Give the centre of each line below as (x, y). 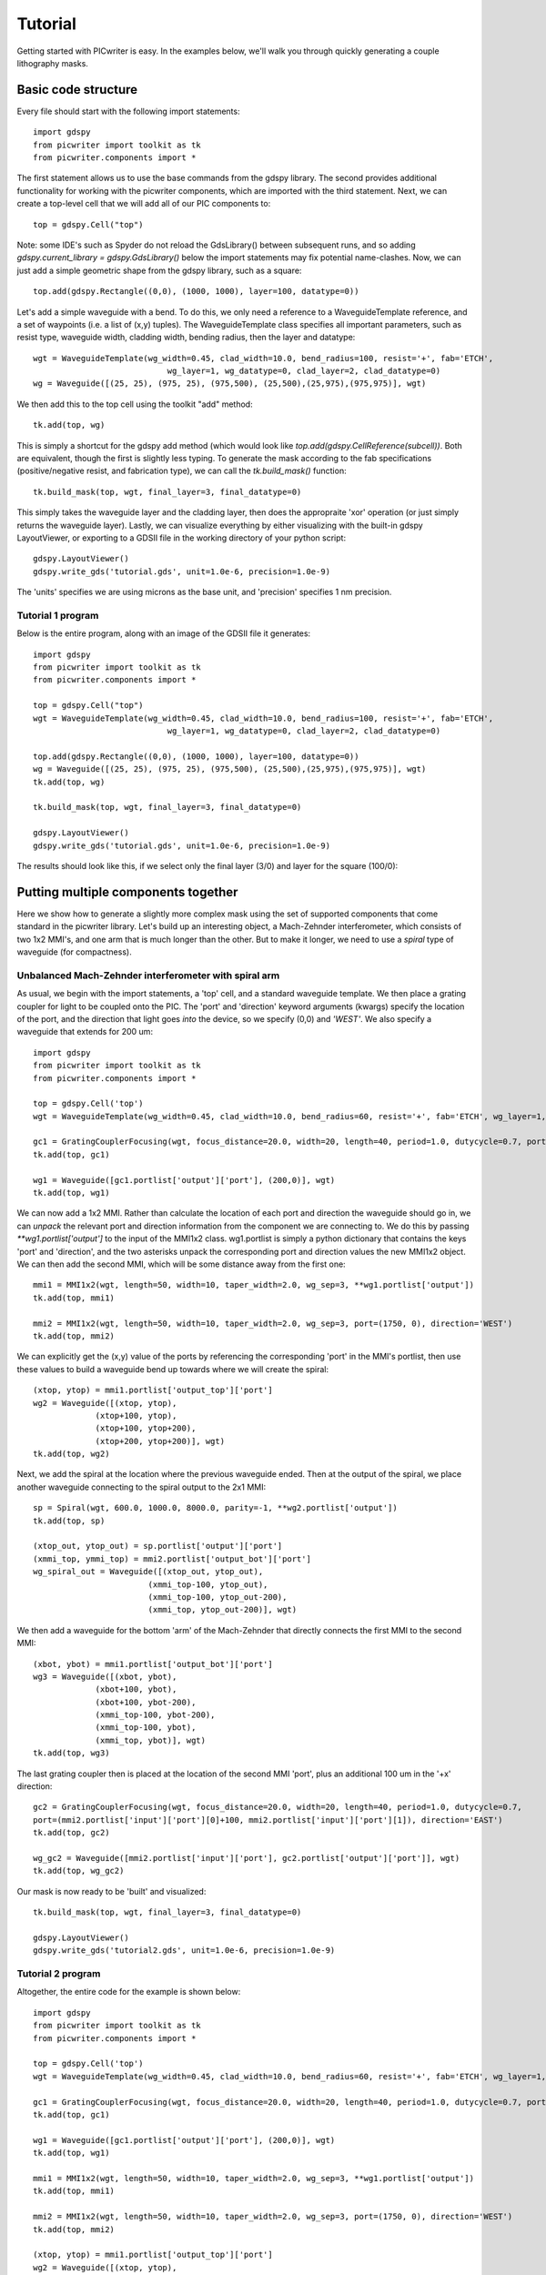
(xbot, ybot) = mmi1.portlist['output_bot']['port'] (153, 1664)
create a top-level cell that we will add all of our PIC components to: (144, 204)
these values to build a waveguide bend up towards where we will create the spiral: (173, 1369)
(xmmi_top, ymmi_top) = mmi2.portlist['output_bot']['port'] (172, 1559)
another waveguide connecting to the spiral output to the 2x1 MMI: (142, 1487)
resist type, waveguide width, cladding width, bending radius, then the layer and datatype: (186, 338)
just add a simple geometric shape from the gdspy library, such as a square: (159, 270)
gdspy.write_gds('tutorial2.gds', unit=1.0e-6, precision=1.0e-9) (184, 1951)
